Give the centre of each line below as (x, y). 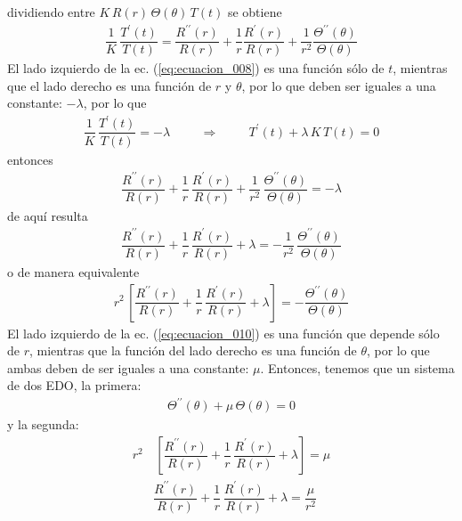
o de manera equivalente (73, 271)
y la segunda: (43, 424)
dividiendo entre (51, 12)
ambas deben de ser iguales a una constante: (128, 367)
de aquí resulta (48, 215)
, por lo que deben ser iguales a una (339, 85)
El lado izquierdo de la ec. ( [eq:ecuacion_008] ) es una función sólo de (196, 68)
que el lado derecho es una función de (109, 85)
